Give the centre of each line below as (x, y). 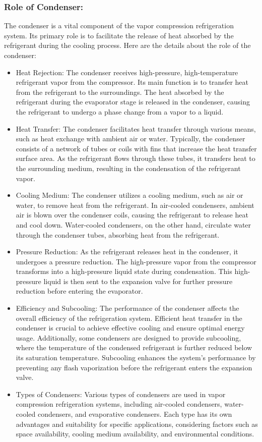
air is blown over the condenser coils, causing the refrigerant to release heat (132, 215)
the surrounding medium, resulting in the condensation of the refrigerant (128, 168)
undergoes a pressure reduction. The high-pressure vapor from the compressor (136, 261)
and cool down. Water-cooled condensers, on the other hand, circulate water (134, 224)
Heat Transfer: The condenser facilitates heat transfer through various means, (136, 128)
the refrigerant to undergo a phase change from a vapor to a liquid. (120, 111)
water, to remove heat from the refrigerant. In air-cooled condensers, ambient (135, 205)
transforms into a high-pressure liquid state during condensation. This (124, 271)
